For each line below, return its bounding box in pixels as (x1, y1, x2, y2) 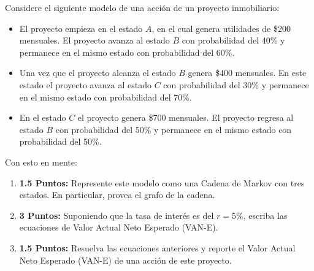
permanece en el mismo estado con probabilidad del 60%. (19, 45, 235, 58)
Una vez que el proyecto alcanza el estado (19, 66, 176, 79)
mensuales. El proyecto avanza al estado (19, 34, 170, 47)
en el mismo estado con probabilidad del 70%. (19, 90, 192, 103)
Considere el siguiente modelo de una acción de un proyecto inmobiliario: (5, 1, 280, 13)
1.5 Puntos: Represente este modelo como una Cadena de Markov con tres (19, 176, 305, 189)
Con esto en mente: (5, 155, 77, 168)
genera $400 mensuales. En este (188, 66, 307, 79)
